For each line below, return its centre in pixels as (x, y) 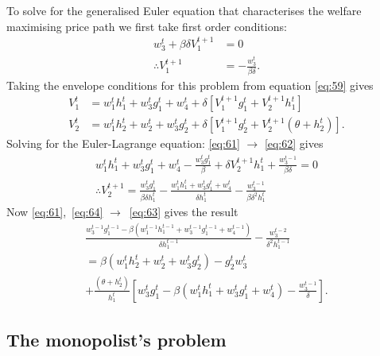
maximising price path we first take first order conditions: (147, 26)
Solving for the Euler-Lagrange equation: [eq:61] (123, 143)
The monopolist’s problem (116, 340)
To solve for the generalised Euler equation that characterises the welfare (184, 10)
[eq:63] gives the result (184, 212)
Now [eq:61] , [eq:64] (55, 212)
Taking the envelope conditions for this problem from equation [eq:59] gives (190, 85)
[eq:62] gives (294, 143)
